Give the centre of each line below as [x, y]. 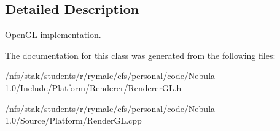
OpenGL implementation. [53, 35]
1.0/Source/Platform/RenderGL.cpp [73, 120]
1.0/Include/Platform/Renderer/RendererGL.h [93, 87]
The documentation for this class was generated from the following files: [140, 55]
